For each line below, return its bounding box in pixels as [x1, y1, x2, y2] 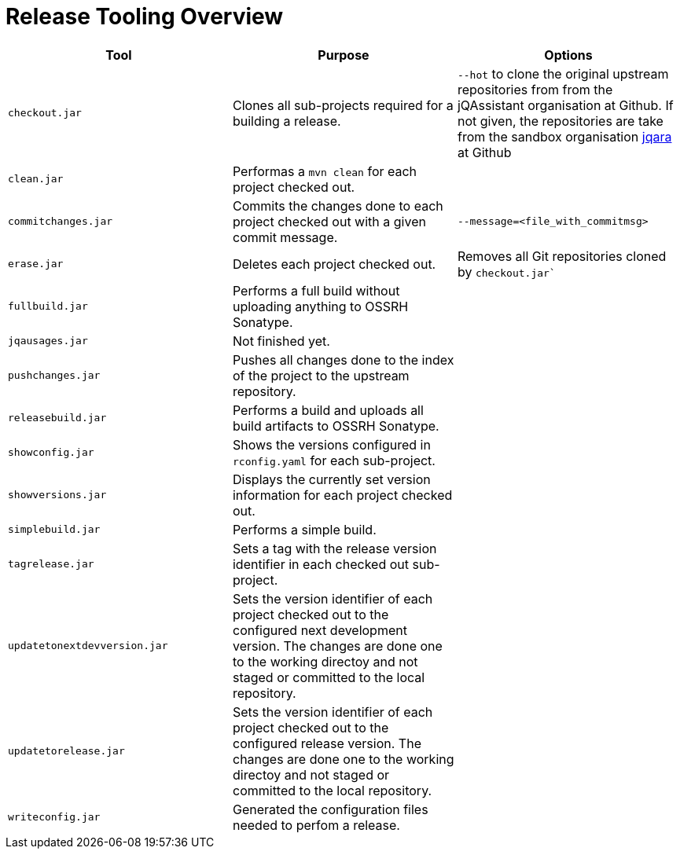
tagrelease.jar [8, 558, 94, 571]
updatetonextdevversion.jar [8, 640, 168, 652]
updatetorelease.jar [8, 745, 125, 758]
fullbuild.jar [8, 300, 88, 313]
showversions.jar [8, 489, 107, 501]
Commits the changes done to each [232, 197, 443, 214]
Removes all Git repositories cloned [457, 248, 667, 264]
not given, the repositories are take [457, 112, 663, 129]
